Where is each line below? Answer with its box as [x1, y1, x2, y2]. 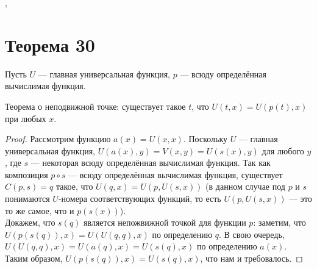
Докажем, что [5, 216, 55, 229]
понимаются [5, 192, 50, 205]
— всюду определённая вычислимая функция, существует [68, 168, 283, 181]
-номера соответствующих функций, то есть [58, 192, 221, 205]
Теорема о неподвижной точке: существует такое [5, 99, 186, 112]
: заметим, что [253, 216, 306, 229]
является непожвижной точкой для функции [84, 216, 246, 229]
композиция [5, 168, 48, 181]
